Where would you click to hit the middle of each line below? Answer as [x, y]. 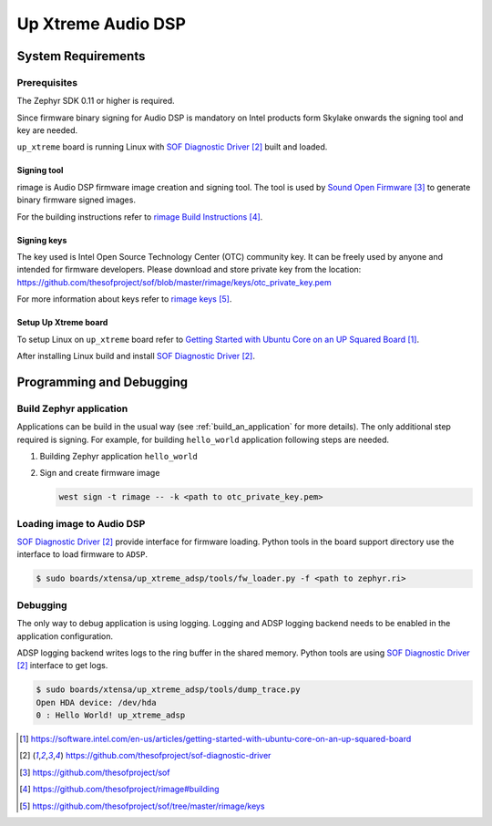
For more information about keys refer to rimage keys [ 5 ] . [124, 299]
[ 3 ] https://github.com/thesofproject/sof [95, 772]
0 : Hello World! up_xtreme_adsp [111, 715]
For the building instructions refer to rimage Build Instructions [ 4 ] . [140, 217]
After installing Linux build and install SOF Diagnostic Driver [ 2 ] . [136, 356]
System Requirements [81, 56]
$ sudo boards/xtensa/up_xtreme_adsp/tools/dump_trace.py [168, 690]
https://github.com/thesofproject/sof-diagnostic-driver [168, 756]
